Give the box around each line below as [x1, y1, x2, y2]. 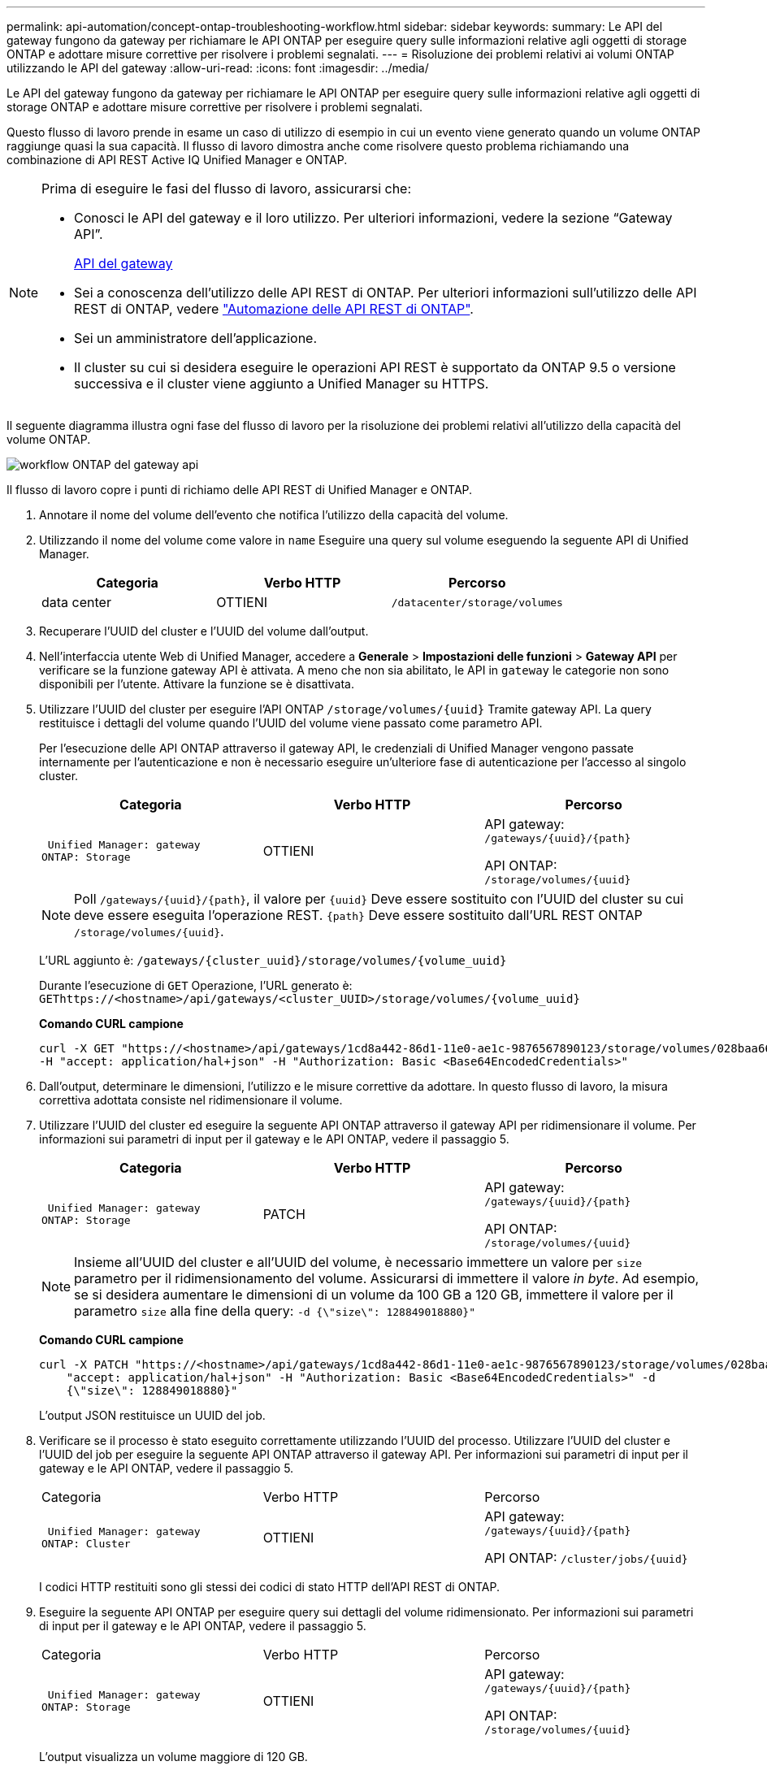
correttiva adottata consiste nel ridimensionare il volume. [39, 1093, 343, 1107]
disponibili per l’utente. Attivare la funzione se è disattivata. [39, 677, 354, 691]
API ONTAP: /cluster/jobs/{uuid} [484, 1550, 688, 1566]
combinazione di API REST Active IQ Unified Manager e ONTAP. [6, 153, 348, 167]
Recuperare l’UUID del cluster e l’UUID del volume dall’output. [39, 624, 369, 638]
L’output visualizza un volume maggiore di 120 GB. [39, 1750, 308, 1763]
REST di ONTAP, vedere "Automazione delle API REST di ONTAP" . [74, 301, 474, 317]
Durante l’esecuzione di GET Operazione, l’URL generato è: [39, 978, 353, 992]
